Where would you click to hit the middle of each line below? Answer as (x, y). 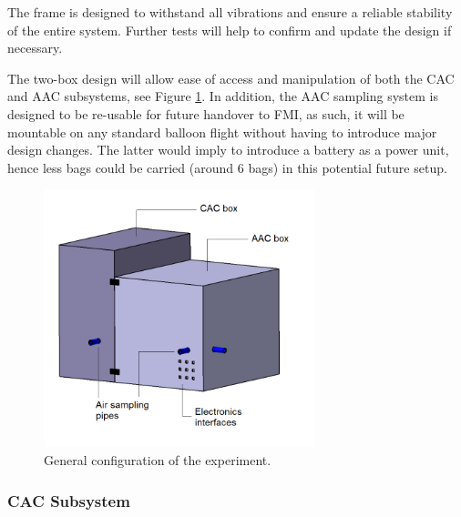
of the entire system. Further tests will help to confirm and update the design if (230, 30)
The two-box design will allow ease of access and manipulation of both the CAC (231, 78)
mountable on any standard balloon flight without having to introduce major (222, 132)
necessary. (35, 48)
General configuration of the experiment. (158, 460)
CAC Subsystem (69, 500)
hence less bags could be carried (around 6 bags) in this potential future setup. (227, 167)
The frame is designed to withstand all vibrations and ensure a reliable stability (230, 12)
